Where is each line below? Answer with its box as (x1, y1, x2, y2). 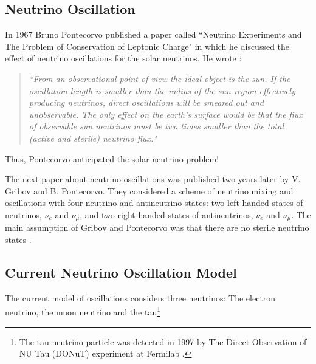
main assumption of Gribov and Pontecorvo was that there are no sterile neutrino (5, 221, 309, 234)
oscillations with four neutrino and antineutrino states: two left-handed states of (5, 196, 303, 209)
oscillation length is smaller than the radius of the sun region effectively (29, 84, 295, 97)
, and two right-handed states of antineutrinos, (80, 208, 253, 221)
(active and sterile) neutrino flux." (29, 131, 157, 144)
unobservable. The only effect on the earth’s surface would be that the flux (29, 108, 303, 120)
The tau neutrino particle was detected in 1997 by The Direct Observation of (19, 335, 307, 348)
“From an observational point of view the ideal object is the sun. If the (29, 72, 290, 84)
